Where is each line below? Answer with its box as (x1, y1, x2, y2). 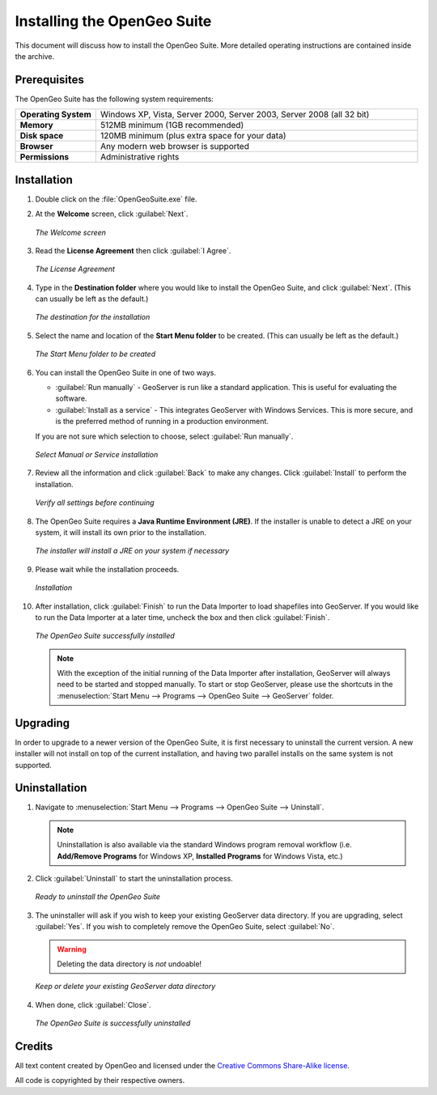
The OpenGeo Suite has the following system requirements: (15, 94, 214, 104)
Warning (57, 944, 87, 954)
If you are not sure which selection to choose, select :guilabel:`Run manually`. (35, 431, 294, 441)
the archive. (15, 51, 55, 61)
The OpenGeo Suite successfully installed (35, 631, 176, 641)
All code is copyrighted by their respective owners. (15, 1076, 185, 1085)
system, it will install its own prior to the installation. (35, 527, 206, 537)
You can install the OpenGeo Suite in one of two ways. (35, 367, 216, 377)
